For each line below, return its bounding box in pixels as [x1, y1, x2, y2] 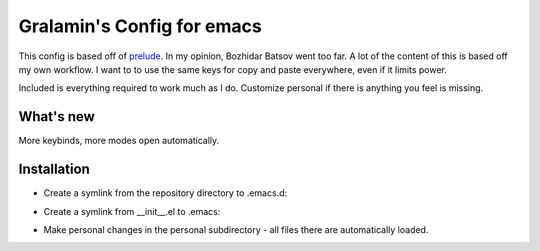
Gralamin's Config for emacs [18, 15, 262, 37]
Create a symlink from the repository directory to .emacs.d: [43, 187, 288, 199]
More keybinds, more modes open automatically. [18, 135, 220, 147]
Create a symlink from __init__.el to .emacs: [43, 205, 221, 217]
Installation [18, 161, 90, 178]
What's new [18, 108, 95, 125]
